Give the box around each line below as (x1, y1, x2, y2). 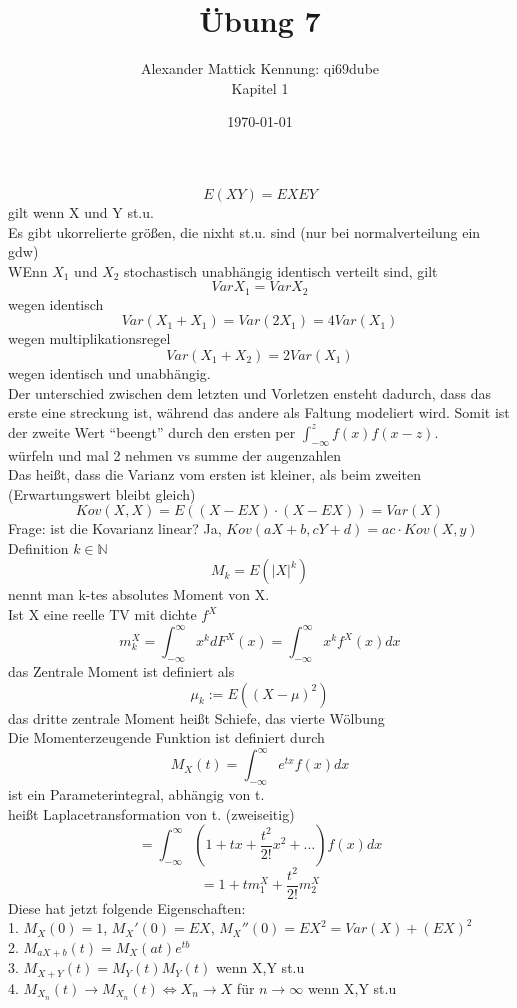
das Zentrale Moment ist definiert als (8, 660, 235, 681)
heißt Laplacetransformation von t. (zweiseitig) (8, 803, 295, 824)
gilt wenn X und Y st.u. (8, 201, 154, 222)
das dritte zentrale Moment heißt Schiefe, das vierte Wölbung (8, 707, 385, 728)
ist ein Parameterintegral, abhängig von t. (8, 784, 265, 805)
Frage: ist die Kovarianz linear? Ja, (8, 518, 222, 539)
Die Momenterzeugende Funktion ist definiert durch (8, 727, 325, 748)
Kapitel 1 (231, 77, 289, 98)
